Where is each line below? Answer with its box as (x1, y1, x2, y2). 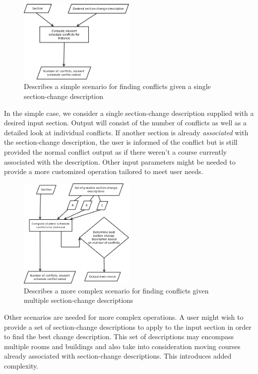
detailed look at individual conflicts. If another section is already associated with (4, 127, 249, 137)
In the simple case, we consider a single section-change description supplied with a (4, 107, 254, 118)
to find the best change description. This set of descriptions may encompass (4, 331, 234, 342)
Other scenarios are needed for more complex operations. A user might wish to (4, 311, 244, 322)
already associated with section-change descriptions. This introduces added (4, 351, 232, 361)
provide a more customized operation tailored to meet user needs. (4, 166, 203, 177)
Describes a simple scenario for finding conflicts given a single (24, 81, 211, 92)
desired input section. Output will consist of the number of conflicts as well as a (4, 117, 247, 128)
